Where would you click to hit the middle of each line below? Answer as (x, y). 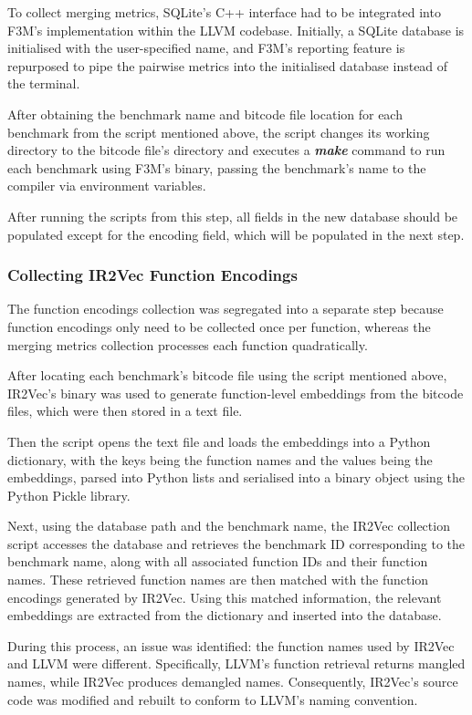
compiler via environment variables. (107, 186)
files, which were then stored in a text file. (125, 411)
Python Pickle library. (69, 495)
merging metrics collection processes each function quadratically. (188, 344)
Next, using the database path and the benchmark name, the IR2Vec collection (229, 526)
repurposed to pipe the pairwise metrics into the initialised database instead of (228, 65)
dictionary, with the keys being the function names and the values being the (220, 459)
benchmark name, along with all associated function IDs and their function (218, 561)
